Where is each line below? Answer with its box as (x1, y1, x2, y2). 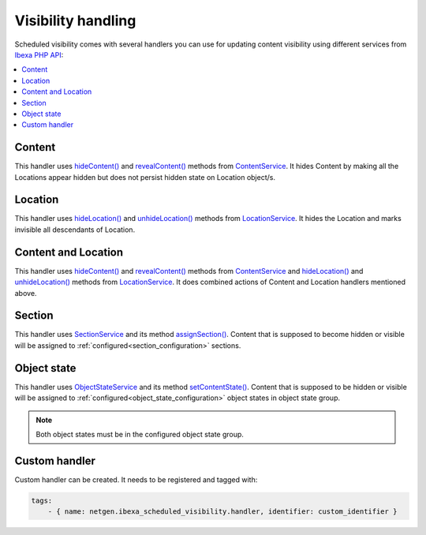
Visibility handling (14, 12, 136, 29)
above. (14, 288, 37, 297)
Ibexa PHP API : (14, 50, 64, 59)
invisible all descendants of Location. (14, 225, 136, 234)
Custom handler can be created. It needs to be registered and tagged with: (14, 474, 258, 484)
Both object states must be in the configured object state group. (35, 429, 245, 439)
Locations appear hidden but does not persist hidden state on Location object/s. (14, 172, 276, 181)
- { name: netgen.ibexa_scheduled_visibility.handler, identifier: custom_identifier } (47, 507, 398, 516)
